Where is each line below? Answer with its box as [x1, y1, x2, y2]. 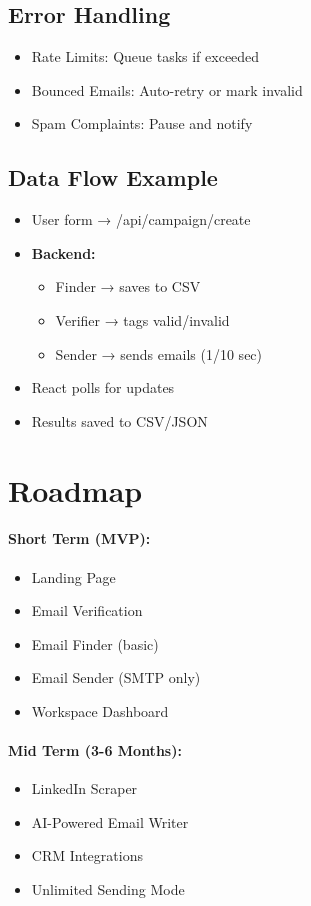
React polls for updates [31, 377, 175, 398]
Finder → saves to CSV [55, 276, 201, 297]
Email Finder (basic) [31, 633, 159, 654]
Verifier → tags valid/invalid [55, 309, 230, 330]
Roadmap [8, 469, 143, 510]
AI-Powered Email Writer [31, 811, 189, 832]
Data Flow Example [8, 162, 218, 193]
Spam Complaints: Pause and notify [31, 113, 253, 134]
